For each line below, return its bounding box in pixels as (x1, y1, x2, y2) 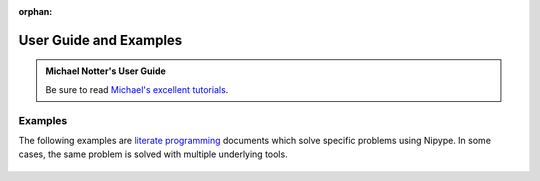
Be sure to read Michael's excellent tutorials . (45, 83, 229, 95)
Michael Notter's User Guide (45, 65, 167, 77)
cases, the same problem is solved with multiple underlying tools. (18, 148, 289, 160)
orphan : (18, 6, 53, 17)
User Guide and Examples (18, 31, 183, 49)
